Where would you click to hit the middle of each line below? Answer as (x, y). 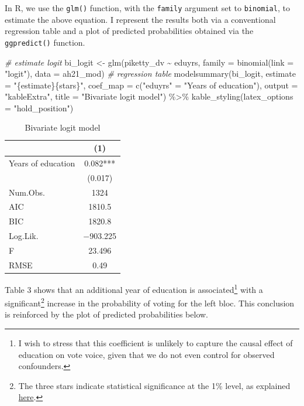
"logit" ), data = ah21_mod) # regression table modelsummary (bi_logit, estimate (150, 74)
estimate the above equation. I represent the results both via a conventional (140, 19)
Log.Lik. (24, 236)
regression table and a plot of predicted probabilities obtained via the (129, 31)
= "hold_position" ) (39, 108)
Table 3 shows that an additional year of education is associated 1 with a (134, 288)
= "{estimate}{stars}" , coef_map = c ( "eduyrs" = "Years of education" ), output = (151, 85)
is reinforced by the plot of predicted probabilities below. (107, 314)
